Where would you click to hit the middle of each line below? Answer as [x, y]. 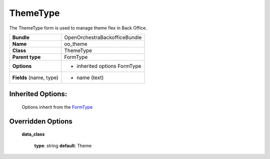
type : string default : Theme [63, 146]
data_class [33, 134]
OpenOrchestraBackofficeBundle [103, 37]
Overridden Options [41, 121]
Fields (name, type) [35, 77]
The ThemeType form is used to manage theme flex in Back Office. [78, 28]
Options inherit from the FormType [57, 107]
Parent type [26, 57]
